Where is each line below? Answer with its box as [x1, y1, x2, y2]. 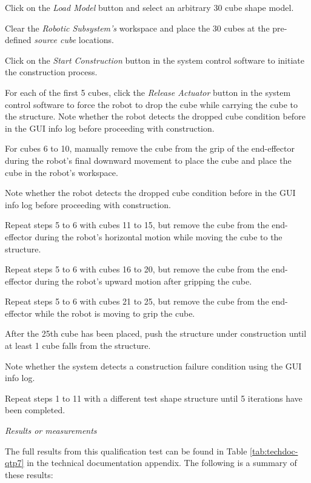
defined [5, 33, 32, 46]
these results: [5, 468, 53, 481]
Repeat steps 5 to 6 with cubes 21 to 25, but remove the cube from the [5, 295, 269, 308]
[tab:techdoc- [250, 444, 298, 457]
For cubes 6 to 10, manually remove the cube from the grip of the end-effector [5, 142, 295, 155]
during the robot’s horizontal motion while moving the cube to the [35, 230, 283, 243]
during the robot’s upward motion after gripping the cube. [35, 274, 252, 287]
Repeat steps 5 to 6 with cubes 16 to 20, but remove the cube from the [5, 263, 269, 275]
